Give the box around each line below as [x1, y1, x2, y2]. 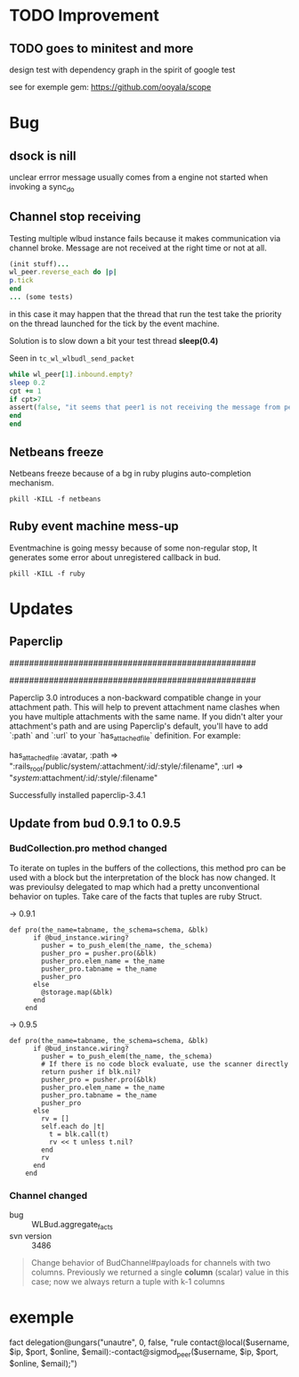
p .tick [9, 276, 34, 285]
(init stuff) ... [9, 259, 69, 268]
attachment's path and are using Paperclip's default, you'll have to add [9, 721, 269, 731]
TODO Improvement [9, 5, 160, 26]
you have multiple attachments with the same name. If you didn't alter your [9, 711, 283, 721]
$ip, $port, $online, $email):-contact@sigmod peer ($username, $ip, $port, [9, 1346, 279, 1359]
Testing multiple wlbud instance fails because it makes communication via [9, 232, 281, 243]
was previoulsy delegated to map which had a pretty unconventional [9, 881, 260, 892]
